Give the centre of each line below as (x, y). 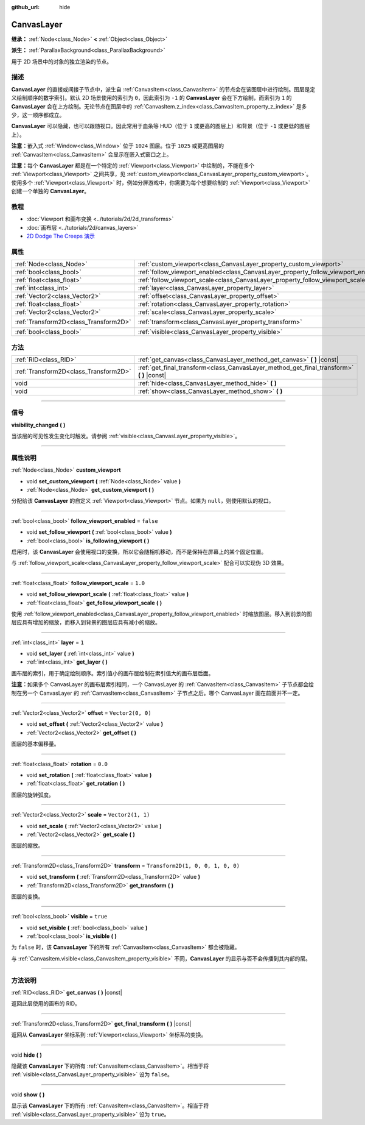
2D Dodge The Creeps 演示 (61, 236)
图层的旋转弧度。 (33, 795)
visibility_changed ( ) (38, 425)
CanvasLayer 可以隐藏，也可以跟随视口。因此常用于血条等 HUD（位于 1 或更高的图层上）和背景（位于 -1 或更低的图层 (161, 126)
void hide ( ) (27, 1055)
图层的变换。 (27, 896)
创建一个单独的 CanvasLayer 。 (50, 191)
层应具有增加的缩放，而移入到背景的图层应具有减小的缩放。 (86, 622)
